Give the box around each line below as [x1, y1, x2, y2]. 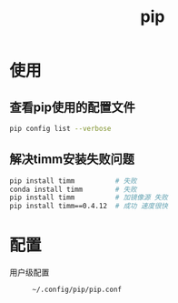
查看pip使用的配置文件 [9, 99, 136, 115]
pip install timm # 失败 [9, 176, 138, 186]
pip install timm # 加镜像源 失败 [9, 193, 168, 202]
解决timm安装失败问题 [9, 152, 134, 167]
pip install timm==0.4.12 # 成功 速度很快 [9, 202, 168, 211]
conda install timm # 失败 [9, 185, 138, 194]
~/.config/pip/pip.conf [32, 285, 123, 295]
